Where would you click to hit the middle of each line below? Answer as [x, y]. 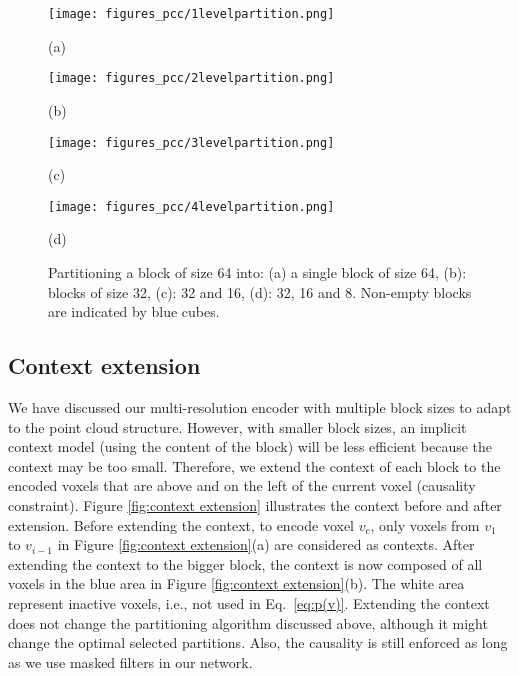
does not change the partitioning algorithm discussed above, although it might [248, 622]
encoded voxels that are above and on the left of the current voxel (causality [242, 485]
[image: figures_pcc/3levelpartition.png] [191, 142]
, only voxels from [425, 524]
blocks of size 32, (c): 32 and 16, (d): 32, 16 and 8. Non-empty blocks [260, 291]
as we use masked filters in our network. [130, 661]
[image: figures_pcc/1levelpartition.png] [191, 14]
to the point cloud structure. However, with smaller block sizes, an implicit [237, 426]
